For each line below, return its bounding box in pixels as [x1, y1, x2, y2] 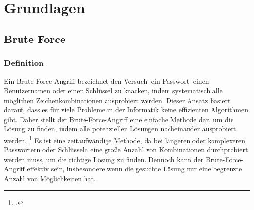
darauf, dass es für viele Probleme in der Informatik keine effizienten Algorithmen [4, 105, 248, 115]
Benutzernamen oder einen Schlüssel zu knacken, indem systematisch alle [4, 85, 223, 95]
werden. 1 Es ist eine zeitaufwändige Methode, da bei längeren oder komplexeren [4, 133, 246, 145]
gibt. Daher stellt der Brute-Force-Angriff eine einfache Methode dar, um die [4, 114, 233, 124]
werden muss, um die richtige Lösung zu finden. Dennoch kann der [4, 154, 204, 164]
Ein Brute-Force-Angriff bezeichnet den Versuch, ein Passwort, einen [4, 76, 209, 86]
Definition [4, 57, 44, 69]
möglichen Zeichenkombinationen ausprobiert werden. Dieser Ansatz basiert [4, 95, 231, 105]
